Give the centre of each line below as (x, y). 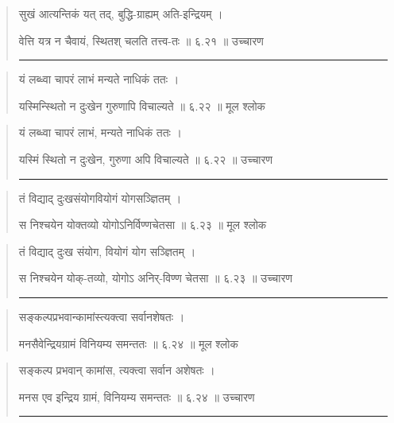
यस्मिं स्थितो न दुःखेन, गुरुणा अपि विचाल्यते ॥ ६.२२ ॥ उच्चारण (146, 159)
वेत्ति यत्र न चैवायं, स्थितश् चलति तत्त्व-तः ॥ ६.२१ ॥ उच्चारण (141, 40)
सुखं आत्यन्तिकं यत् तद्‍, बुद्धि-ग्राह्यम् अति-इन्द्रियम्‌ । (121, 14)
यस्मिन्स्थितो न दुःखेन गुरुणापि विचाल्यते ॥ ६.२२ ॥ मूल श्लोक (142, 105)
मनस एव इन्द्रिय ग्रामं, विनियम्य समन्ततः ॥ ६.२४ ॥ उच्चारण (137, 396)
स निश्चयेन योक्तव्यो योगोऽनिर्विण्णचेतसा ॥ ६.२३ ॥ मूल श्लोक (143, 225)
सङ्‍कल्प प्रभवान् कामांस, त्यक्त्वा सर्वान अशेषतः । (117, 370)
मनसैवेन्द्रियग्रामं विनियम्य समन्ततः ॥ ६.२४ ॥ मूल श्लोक (128, 343)
